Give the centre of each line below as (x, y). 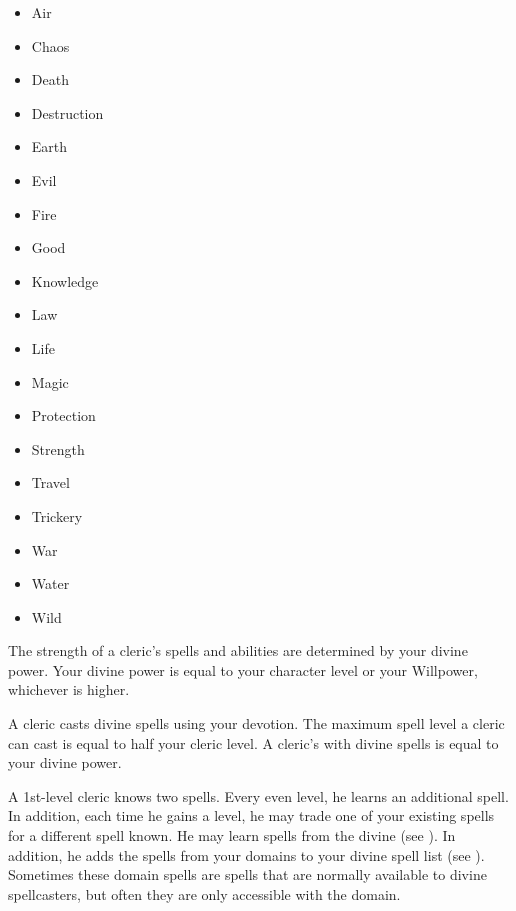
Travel (50, 482)
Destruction (67, 112)
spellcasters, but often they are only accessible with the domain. (204, 893)
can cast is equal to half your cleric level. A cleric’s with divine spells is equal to (253, 742)
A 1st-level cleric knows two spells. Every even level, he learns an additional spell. (258, 795)
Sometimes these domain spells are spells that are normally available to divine (247, 874)
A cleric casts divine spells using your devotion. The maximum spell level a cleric (256, 723)
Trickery (57, 515)
